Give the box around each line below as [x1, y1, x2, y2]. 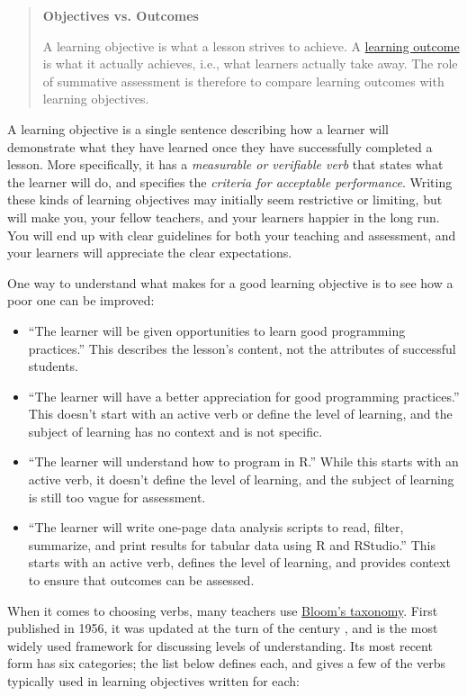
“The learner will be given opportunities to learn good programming [28, 321, 406, 339]
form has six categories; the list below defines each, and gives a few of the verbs [7, 654, 446, 673]
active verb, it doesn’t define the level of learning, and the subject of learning [28, 470, 454, 489]
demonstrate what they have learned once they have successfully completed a [7, 137, 433, 156]
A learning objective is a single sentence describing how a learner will [7, 119, 389, 138]
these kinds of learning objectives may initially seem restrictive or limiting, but [7, 190, 443, 209]
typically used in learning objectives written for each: [7, 672, 301, 690]
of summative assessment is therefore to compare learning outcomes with [42, 71, 445, 90]
